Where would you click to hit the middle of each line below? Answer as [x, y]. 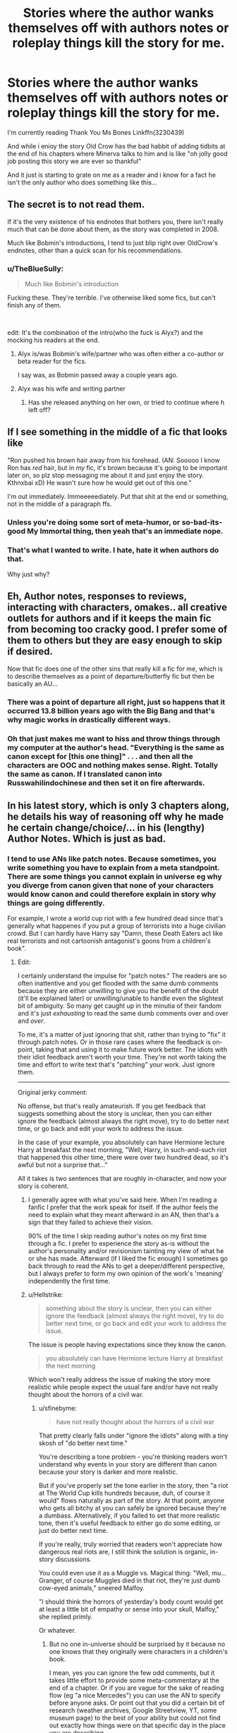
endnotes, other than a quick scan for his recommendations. [95, 250]
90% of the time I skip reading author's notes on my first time [117, 1236]
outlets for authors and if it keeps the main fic [109, 619]
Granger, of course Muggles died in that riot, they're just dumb [129, 1580]
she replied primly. [66, 1617]
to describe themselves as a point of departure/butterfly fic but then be [111, 676]
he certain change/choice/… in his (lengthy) [106, 828]
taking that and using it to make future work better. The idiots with [132, 1050]
